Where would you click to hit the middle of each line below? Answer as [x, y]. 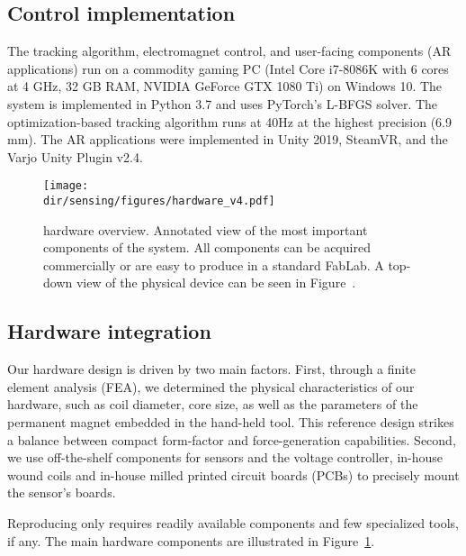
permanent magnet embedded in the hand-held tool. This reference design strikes [231, 422]
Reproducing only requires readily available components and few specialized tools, [233, 523]
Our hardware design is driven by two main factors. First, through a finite [211, 369]
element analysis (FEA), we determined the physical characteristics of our [211, 386]
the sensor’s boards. [62, 492]
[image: [66, 186]
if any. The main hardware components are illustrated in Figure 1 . [191, 540]
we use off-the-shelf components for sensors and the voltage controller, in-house [225, 457]
